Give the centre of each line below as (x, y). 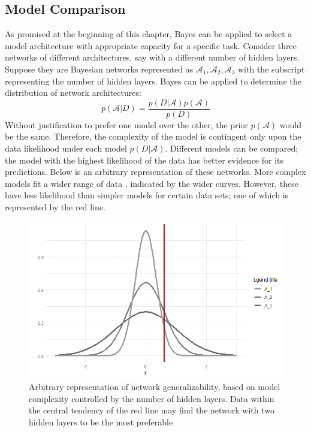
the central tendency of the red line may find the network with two (152, 410)
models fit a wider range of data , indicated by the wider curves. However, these (152, 183)
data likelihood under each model (66, 148)
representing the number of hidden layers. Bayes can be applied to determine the (153, 81)
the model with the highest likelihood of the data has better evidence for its (144, 160)
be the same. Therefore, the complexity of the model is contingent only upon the (153, 136)
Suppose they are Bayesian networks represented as (99, 69)
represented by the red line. (55, 206)
